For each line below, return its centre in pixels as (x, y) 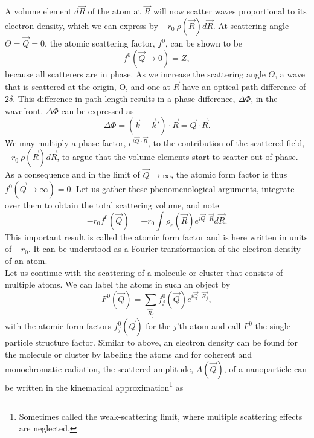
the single (273, 326)
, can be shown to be (204, 43)
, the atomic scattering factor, (100, 43)
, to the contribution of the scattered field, (226, 142)
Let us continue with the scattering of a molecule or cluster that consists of (144, 272)
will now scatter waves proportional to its (230, 11)
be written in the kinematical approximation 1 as (94, 386)
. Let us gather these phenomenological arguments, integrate (183, 189)
